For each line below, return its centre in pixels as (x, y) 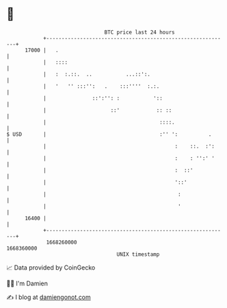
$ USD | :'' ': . (109, 134)
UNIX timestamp (138, 254)
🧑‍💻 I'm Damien (27, 283)
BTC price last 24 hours (139, 32)
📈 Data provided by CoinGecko (51, 268)
